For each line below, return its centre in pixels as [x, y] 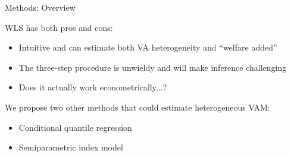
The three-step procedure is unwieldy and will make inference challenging [153, 67]
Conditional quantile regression [75, 127]
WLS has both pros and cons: [59, 27]
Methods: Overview [40, 7]
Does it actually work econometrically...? [93, 87]
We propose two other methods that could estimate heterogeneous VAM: [137, 107]
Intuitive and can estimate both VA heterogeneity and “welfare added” [148, 47]
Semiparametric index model [71, 147]
